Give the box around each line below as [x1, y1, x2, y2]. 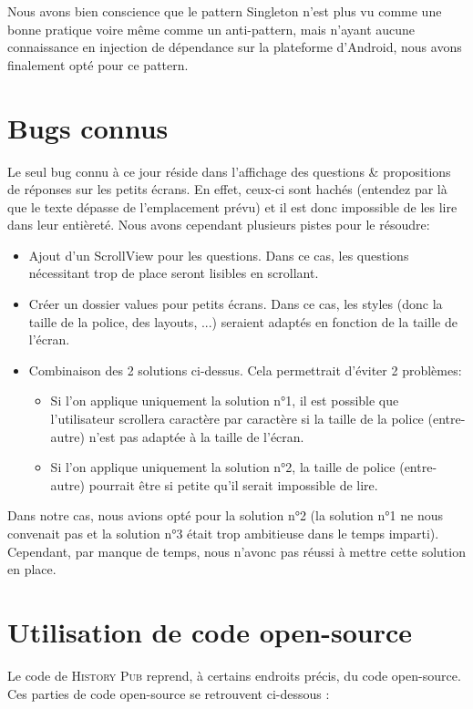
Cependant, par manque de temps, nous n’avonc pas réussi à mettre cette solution [7, 541, 466, 560]
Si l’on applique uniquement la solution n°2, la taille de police [50, 457, 396, 477]
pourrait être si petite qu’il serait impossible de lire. [88, 475, 378, 494]
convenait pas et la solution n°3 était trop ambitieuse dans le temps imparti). [7, 524, 439, 542]
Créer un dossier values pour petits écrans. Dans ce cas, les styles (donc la [28, 294, 443, 313]
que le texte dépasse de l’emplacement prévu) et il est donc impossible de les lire [7, 197, 458, 216]
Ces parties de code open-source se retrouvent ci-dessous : [7, 683, 330, 703]
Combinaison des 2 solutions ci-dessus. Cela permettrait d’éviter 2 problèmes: [28, 360, 462, 379]
